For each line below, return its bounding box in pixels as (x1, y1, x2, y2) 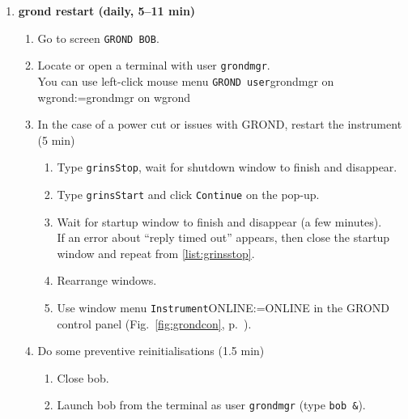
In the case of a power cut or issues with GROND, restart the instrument (37, 116, 402, 133)
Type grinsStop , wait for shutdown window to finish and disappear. (57, 159, 397, 176)
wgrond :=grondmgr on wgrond (37, 88, 191, 105)
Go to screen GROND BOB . (37, 29, 159, 46)
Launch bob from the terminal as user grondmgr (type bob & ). (57, 396, 366, 413)
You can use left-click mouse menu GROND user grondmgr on (37, 72, 334, 89)
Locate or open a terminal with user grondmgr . (37, 57, 270, 74)
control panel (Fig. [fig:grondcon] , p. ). (57, 315, 252, 332)
